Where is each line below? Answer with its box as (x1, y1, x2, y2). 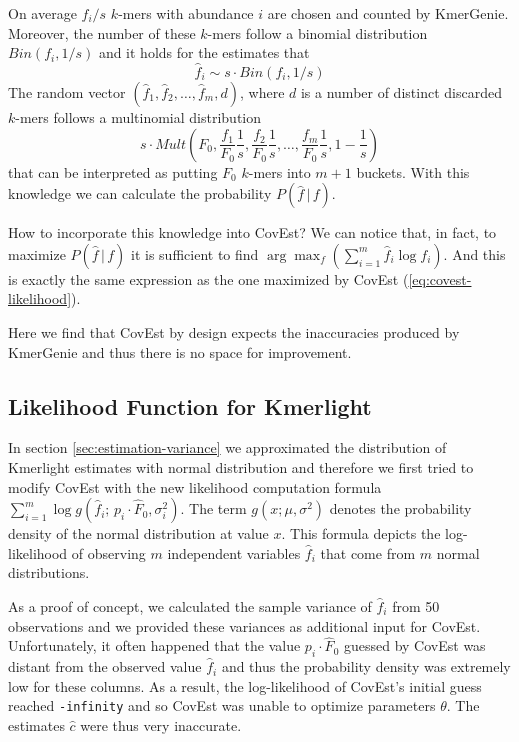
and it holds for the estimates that (98, 42, 310, 63)
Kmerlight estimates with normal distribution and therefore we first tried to (8, 456, 474, 477)
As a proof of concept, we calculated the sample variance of (8, 595, 372, 616)
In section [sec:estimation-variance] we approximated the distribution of (8, 437, 447, 458)
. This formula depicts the (281, 523, 441, 544)
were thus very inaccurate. (80, 714, 242, 735)
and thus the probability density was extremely (221, 656, 511, 677)
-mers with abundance (118, 3, 254, 23)
